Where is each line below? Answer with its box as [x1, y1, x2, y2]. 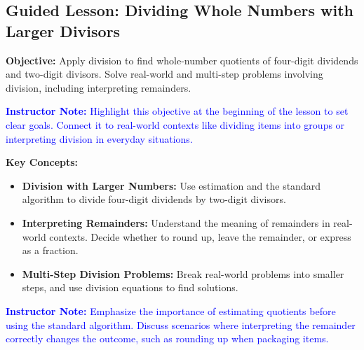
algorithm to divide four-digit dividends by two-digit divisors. [22, 192, 286, 206]
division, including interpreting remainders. [6, 80, 191, 94]
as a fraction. [22, 243, 79, 258]
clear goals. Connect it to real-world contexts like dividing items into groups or [6, 117, 345, 132]
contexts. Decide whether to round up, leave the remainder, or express [49, 229, 351, 244]
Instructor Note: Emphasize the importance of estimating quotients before [6, 303, 336, 318]
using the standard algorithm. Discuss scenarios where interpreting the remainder [6, 317, 356, 332]
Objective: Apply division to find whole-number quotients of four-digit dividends [6, 52, 358, 67]
